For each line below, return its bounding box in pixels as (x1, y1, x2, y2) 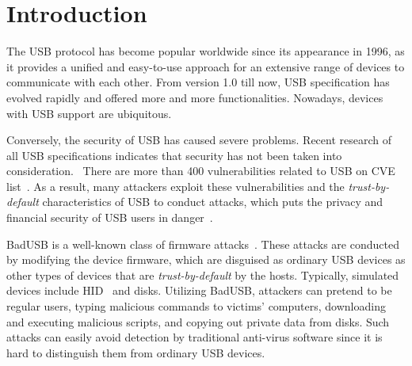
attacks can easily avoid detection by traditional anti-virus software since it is (6, 329, 383, 345)
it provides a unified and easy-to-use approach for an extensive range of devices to (6, 58, 405, 74)
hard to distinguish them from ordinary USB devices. (6, 344, 265, 360)
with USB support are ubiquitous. (6, 105, 172, 121)
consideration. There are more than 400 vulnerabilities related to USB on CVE (6, 162, 395, 179)
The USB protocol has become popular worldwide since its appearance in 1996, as (6, 43, 405, 59)
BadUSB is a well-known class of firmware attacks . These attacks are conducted (6, 235, 399, 252)
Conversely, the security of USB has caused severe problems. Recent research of (6, 132, 392, 148)
